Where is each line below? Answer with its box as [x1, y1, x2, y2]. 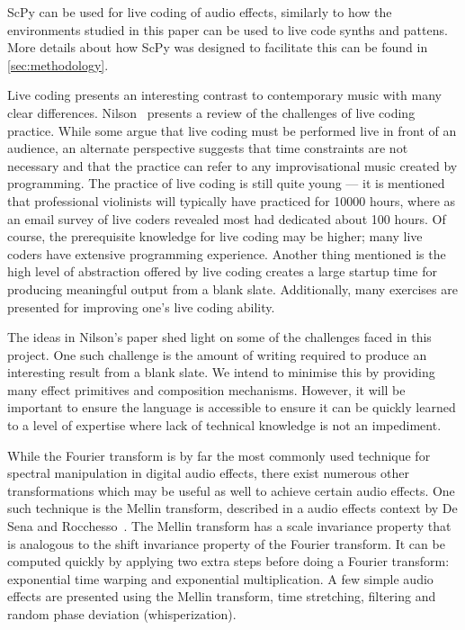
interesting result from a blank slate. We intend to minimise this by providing [7, 363, 435, 382]
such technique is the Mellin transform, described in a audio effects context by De [7, 499, 458, 517]
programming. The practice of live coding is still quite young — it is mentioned [7, 174, 445, 193]
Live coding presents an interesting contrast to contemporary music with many [7, 85, 442, 104]
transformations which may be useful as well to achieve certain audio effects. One [7, 481, 455, 499]
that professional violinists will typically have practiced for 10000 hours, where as [7, 191, 456, 210]
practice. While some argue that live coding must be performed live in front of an [7, 121, 457, 139]
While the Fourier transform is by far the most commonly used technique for [7, 445, 431, 464]
